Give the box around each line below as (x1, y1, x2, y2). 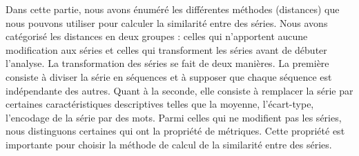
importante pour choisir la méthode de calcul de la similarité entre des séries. (6, 137, 332, 151)
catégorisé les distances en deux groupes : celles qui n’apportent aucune (6, 29, 308, 43)
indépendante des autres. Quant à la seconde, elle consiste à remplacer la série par (6, 83, 353, 97)
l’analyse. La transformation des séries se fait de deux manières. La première (6, 56, 329, 70)
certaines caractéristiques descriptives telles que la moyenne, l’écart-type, (6, 97, 314, 111)
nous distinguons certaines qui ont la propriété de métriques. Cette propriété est (6, 124, 345, 138)
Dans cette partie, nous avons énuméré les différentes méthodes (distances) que (6, 2, 340, 16)
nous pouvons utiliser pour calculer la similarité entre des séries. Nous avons (6, 15, 328, 30)
